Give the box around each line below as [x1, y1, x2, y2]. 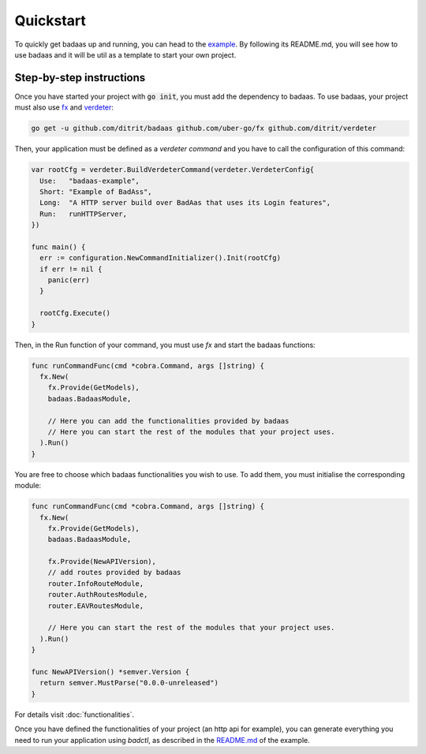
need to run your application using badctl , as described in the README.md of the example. [14, 735, 311, 745]
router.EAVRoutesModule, [47, 601, 144, 610]
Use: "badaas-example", [39, 176, 140, 185]
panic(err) [47, 276, 90, 285]
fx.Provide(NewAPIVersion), [47, 557, 157, 566]
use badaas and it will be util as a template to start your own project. [14, 50, 237, 59]
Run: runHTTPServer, [39, 209, 128, 218]
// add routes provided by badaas [47, 568, 181, 577]
